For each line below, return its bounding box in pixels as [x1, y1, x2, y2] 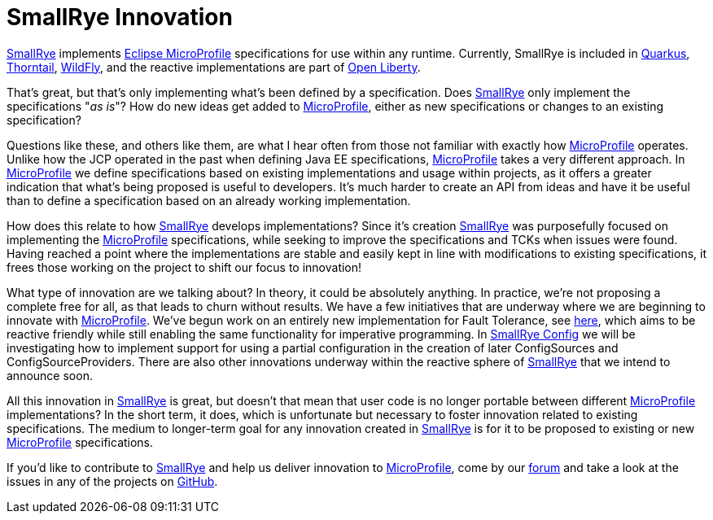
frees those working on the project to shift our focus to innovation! [7, 260, 362, 274]
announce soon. [7, 368, 93, 382]
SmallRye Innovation [7, 3, 233, 31]
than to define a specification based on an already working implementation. [7, 193, 411, 208]
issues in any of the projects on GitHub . [7, 474, 218, 488]
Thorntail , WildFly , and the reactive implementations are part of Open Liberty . [7, 59, 421, 74]
